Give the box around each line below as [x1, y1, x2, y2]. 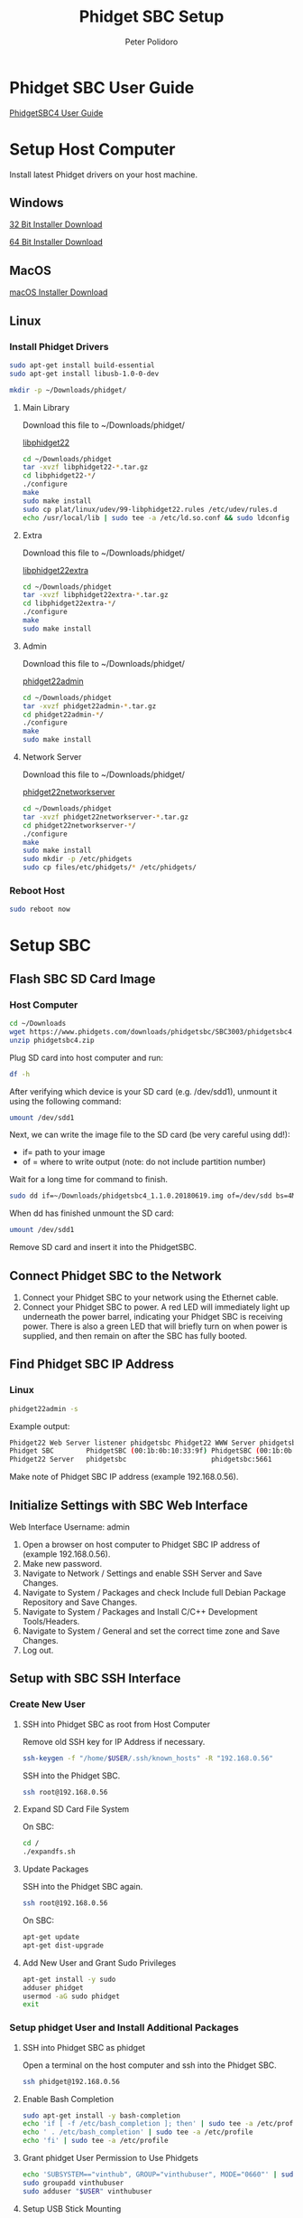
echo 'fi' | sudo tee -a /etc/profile [22, 2137, 169, 2146]
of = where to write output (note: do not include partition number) [22, 1156, 266, 1168]
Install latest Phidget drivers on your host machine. [9, 169, 198, 180]
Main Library [22, 402, 70, 412]
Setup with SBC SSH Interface [9, 1671, 181, 1686]
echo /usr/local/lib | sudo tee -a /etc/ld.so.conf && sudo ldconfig [22, 513, 290, 522]
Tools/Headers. [22, 1616, 80, 1627]
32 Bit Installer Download [9, 219, 103, 230]
